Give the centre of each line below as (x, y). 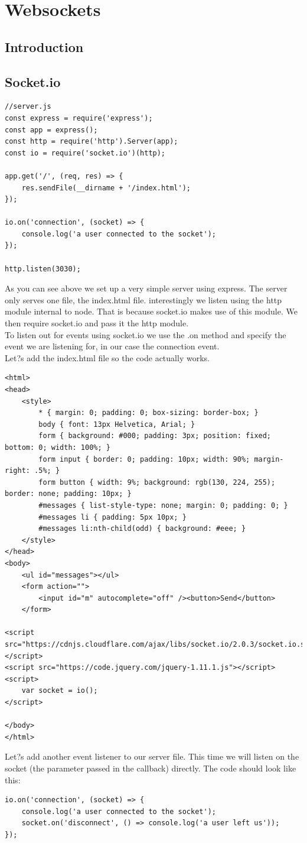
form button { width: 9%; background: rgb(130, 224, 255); (157, 482)
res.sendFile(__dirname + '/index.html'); (106, 188)
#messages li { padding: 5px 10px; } (112, 517)
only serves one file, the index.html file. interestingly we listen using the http (143, 299)
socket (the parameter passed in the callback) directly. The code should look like (151, 768)
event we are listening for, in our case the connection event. (112, 346)
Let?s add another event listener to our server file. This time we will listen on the (152, 756)
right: (17, 471)
